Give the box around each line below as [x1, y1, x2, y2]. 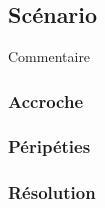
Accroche [8, 88, 84, 113]
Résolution [8, 180, 96, 205]
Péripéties [8, 134, 91, 159]
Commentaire [8, 46, 91, 66]
